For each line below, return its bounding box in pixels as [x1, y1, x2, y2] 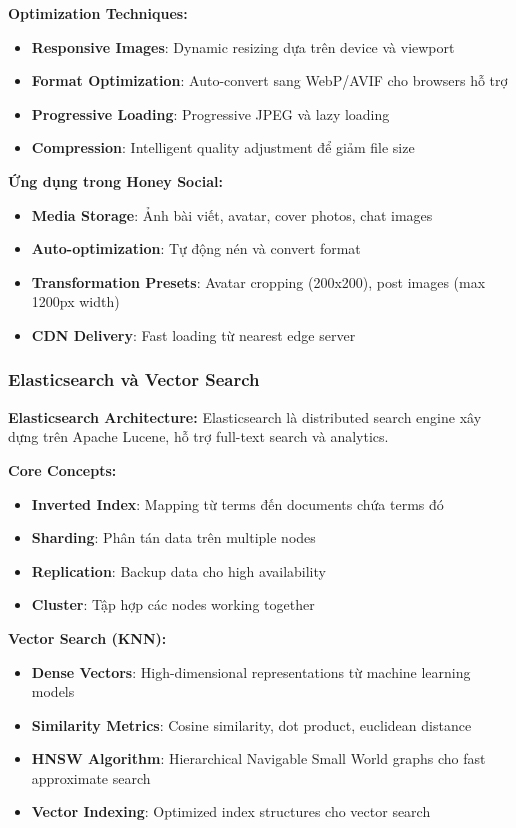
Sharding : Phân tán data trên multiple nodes [31, 527, 316, 548]
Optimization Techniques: [8, 3, 188, 23]
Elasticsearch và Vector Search [8, 367, 260, 392]
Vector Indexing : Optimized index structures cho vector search [31, 801, 431, 822]
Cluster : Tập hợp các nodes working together [31, 594, 315, 615]
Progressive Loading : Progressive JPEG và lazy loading [31, 103, 390, 124]
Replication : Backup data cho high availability [31, 560, 326, 581]
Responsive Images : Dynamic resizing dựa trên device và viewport [31, 36, 455, 57]
